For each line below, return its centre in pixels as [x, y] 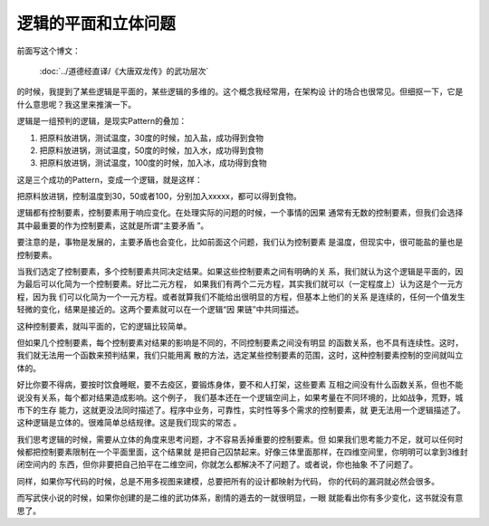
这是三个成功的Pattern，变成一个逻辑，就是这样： [110, 179]
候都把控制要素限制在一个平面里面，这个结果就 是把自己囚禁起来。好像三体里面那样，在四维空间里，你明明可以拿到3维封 [242, 452]
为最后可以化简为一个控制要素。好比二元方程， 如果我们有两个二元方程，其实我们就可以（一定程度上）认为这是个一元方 [240, 284]
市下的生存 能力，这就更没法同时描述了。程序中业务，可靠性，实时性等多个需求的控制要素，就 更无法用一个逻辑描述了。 [241, 410]
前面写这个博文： [48, 51]
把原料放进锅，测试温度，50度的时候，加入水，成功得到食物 [152, 150]
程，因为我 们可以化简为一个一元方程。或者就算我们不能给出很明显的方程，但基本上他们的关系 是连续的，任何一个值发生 [241, 296]
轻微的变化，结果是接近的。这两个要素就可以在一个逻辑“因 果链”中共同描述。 [160, 310]
